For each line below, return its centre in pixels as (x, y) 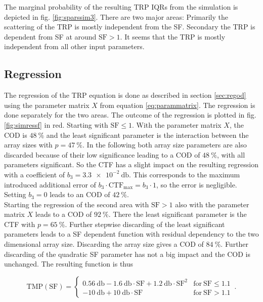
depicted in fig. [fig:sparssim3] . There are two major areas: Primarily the (116, 16)
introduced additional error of (50, 184)
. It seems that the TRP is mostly (173, 36)
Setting (15, 194)
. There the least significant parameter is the (178, 214)
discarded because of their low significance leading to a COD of (102, 154)
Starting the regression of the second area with (77, 204)
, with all (231, 154)
